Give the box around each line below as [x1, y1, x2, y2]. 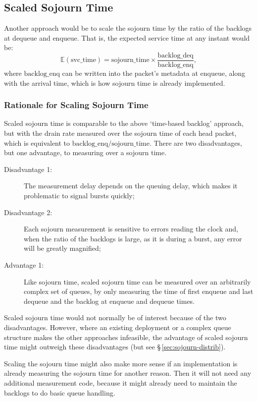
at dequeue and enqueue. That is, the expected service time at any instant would [4, 32, 250, 43]
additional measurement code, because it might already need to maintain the [4, 377, 237, 388]
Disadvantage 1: [4, 164, 52, 174]
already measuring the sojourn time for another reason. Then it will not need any [4, 368, 252, 378]
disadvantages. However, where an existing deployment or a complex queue [4, 322, 231, 332]
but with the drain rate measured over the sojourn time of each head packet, [4, 128, 237, 138]
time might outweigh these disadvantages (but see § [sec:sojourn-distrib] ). [4, 342, 226, 352]
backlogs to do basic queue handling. [4, 387, 115, 398]
